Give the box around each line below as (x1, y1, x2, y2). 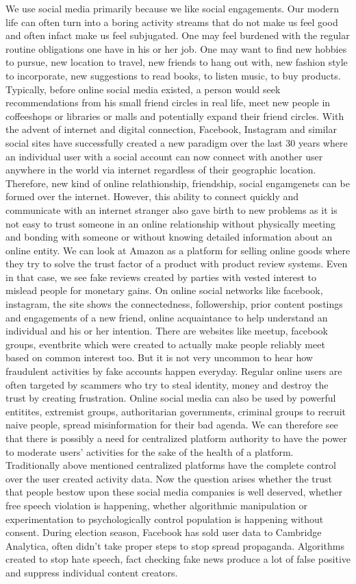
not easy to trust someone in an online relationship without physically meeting (5, 216, 335, 230)
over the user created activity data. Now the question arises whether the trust (5, 471, 332, 485)
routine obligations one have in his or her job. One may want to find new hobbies (5, 41, 347, 56)
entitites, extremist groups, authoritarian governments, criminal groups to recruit (5, 404, 346, 418)
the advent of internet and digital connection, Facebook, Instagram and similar (5, 122, 337, 136)
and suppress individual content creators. (5, 565, 178, 579)
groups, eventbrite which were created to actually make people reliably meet (5, 337, 325, 351)
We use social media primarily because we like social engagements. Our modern (5, 1, 339, 15)
